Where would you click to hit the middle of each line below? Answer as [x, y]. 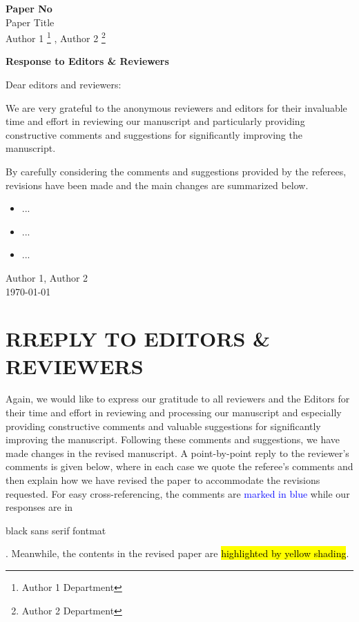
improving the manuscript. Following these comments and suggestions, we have [173, 439]
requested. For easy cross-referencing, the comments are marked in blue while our [178, 493]
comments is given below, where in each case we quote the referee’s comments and [179, 466]
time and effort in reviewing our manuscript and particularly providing [155, 121]
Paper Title [30, 22]
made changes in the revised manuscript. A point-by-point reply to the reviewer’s [177, 453]
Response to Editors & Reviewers [87, 61]
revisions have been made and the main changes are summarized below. [157, 185]
